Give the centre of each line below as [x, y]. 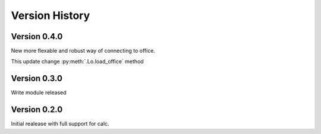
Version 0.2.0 [37, 110]
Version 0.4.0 [37, 36]
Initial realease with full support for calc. [60, 124]
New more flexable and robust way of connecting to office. [83, 51]
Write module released [39, 92]
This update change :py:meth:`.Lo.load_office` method [77, 62]
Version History [51, 15]
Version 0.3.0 [37, 79]
